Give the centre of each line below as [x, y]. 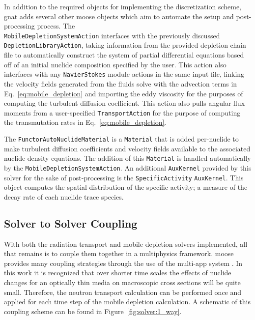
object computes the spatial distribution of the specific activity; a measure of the [126, 187]
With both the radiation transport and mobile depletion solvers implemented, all [126, 244]
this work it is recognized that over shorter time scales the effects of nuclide [118, 273]
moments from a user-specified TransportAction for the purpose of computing [122, 112]
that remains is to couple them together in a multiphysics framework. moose [119, 253]
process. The [56, 26]
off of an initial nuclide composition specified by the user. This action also [115, 64]
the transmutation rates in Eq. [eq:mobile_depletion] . [85, 122]
